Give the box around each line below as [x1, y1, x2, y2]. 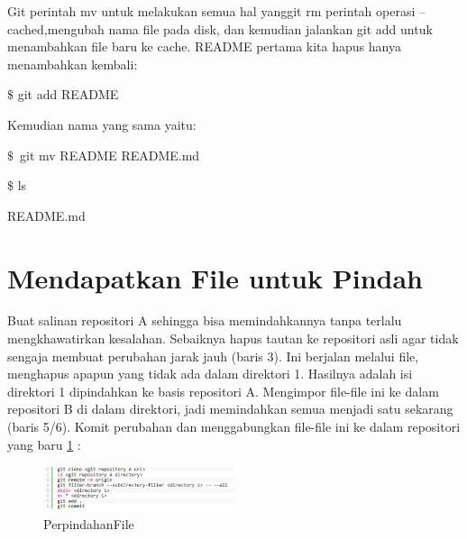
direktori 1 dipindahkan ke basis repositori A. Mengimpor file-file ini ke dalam [7, 381, 439, 400]
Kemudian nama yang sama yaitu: [7, 114, 197, 133]
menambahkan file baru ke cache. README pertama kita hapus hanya [7, 37, 401, 56]
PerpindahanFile [43, 515, 134, 534]
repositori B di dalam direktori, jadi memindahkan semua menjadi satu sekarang [7, 399, 453, 418]
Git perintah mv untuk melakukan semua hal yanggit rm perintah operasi [7, 2, 416, 20]
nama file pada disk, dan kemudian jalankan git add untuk [108, 19, 433, 38]
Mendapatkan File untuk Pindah [7, 259, 423, 296]
